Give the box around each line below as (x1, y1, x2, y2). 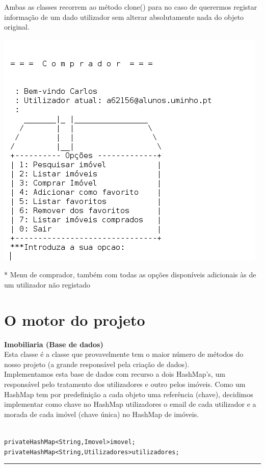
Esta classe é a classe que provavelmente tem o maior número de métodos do (4, 349, 244, 359)
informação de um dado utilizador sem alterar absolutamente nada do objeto (4, 11, 244, 22)
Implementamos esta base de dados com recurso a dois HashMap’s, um (4, 369, 225, 379)
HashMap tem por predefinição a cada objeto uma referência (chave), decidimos (4, 388, 253, 399)
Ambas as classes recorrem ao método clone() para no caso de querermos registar (4, 2, 257, 12)
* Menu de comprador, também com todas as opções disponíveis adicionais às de (4, 269, 256, 280)
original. (4, 21, 30, 32)
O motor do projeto (4, 309, 145, 330)
